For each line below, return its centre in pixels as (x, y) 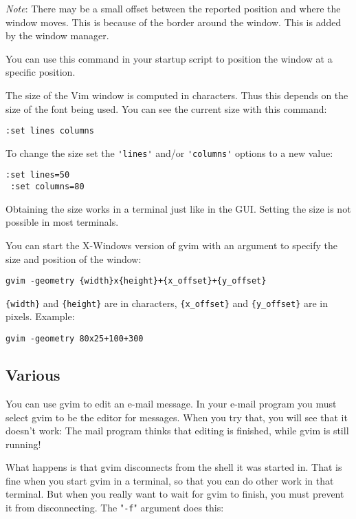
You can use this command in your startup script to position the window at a (169, 58)
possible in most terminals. (62, 222)
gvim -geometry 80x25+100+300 (75, 339)
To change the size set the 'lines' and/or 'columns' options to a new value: (169, 152)
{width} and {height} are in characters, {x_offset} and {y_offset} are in (167, 303)
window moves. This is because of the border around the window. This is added (174, 22)
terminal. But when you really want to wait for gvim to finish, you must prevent (175, 494)
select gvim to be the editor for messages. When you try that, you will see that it (177, 417)
